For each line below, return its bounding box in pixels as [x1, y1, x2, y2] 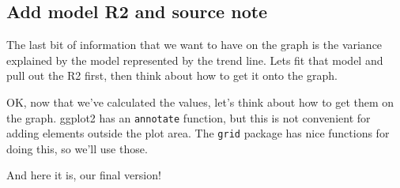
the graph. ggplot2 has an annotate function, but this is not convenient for [6, 109, 371, 126]
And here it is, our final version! [6, 167, 161, 183]
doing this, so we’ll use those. [6, 140, 148, 156]
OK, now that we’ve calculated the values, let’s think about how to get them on [6, 93, 394, 110]
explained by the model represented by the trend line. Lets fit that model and [6, 51, 383, 68]
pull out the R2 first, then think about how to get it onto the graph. [6, 67, 338, 84]
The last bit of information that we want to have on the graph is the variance [6, 36, 383, 53]
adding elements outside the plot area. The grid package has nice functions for [6, 125, 390, 141]
